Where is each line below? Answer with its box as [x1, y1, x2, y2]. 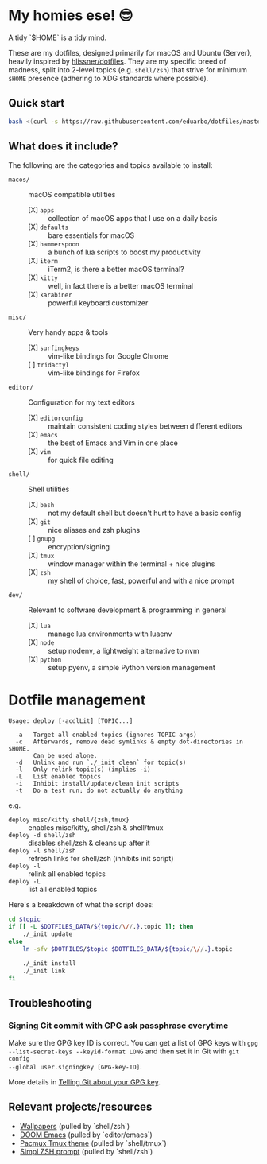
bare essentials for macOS [48, 231, 135, 240]
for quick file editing [48, 456, 114, 465]
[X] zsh [28, 568, 52, 577]
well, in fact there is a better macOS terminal [48, 281, 193, 291]
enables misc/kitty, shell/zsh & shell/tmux [28, 823, 164, 832]
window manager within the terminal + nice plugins [48, 559, 215, 568]
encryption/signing [48, 542, 110, 552]
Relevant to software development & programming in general [28, 605, 227, 615]
